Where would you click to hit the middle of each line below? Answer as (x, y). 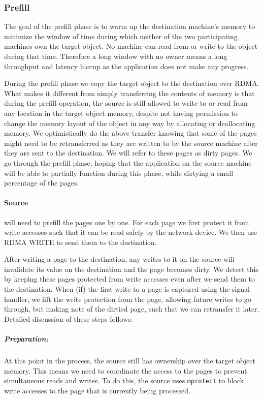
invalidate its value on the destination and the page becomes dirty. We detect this (131, 269)
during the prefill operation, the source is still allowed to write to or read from (126, 103)
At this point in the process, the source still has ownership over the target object (130, 361)
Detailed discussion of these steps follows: (69, 318)
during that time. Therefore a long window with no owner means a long (116, 56)
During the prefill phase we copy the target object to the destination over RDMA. (132, 83)
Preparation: (26, 339)
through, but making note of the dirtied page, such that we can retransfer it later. (132, 309)
